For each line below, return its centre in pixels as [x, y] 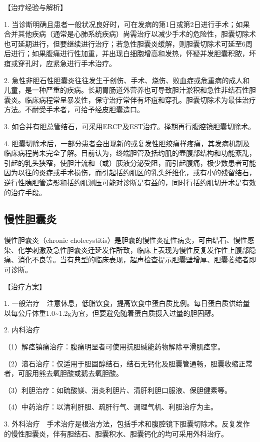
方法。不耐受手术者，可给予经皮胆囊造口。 [74, 109]
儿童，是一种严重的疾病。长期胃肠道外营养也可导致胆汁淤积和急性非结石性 [126, 90]
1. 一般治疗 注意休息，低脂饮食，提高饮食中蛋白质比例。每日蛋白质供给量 [127, 303]
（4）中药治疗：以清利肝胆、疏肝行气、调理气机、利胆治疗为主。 [111, 407]
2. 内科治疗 [22, 330]
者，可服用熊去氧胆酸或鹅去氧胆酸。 [63, 373]
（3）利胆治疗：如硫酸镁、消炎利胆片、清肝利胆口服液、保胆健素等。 [118, 390]
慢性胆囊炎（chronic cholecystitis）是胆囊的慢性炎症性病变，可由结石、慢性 [126, 240]
